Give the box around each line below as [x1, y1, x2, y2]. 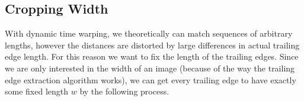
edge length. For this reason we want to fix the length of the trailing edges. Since [5, 50, 299, 63]
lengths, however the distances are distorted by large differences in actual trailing [5, 38, 300, 51]
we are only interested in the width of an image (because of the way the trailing [5, 61, 295, 74]
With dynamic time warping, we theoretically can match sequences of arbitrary [5, 27, 293, 40]
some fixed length [5, 85, 69, 97]
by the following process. [79, 85, 169, 97]
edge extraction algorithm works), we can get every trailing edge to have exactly [5, 73, 296, 86]
